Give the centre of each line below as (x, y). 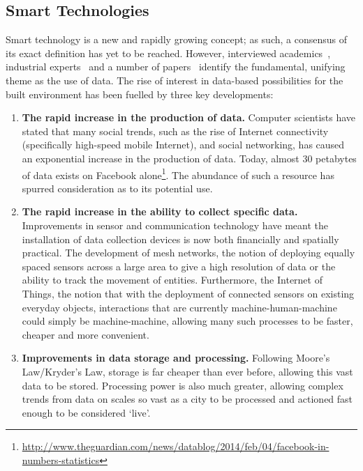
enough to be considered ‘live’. (86, 412)
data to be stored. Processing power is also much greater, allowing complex (183, 385)
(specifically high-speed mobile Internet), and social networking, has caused (183, 145)
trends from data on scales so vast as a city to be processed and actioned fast (187, 399)
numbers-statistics (61, 460)
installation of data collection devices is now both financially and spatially (180, 239)
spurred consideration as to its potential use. (117, 188)
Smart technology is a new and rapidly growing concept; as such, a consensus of (177, 39)
